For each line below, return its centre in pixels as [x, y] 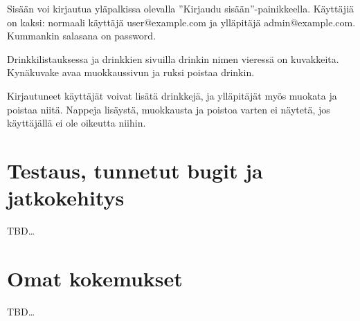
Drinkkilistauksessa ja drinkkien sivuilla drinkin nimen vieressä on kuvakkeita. [173, 58]
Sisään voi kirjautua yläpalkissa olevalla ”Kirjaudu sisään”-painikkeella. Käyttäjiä [181, 8]
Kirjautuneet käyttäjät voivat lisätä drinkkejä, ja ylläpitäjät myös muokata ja [172, 95]
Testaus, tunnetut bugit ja [135, 170]
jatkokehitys [66, 198]
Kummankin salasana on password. [82, 36]
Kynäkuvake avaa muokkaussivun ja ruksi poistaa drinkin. [131, 72]
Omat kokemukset [95, 278]
